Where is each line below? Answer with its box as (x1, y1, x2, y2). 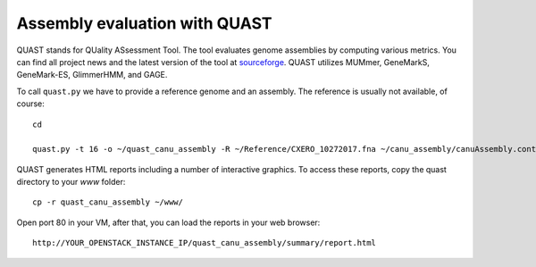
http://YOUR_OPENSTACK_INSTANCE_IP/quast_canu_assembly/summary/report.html (32, 238, 377, 248)
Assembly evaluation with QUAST (16, 13, 272, 33)
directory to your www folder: (16, 177, 126, 188)
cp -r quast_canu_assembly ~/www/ (32, 197, 183, 207)
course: (16, 98, 45, 109)
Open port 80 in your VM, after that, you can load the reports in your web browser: (16, 217, 321, 228)
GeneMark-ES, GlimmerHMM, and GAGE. (16, 70, 168, 80)
